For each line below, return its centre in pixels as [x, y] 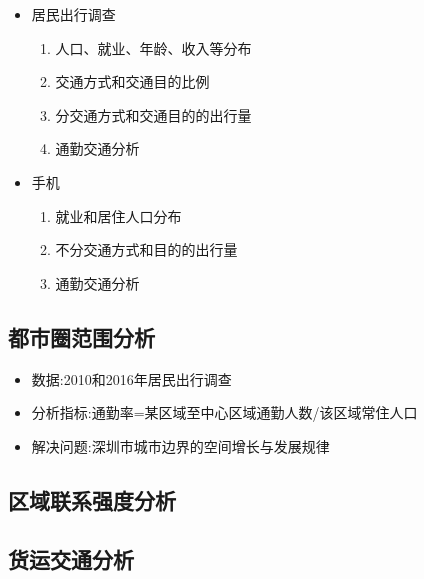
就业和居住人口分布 [118, 215]
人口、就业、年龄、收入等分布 [153, 47]
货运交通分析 [71, 558]
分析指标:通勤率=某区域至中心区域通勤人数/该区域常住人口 [224, 412]
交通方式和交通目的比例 [132, 81]
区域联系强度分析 [92, 499]
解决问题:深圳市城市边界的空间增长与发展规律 [180, 445]
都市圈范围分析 [81, 336]
